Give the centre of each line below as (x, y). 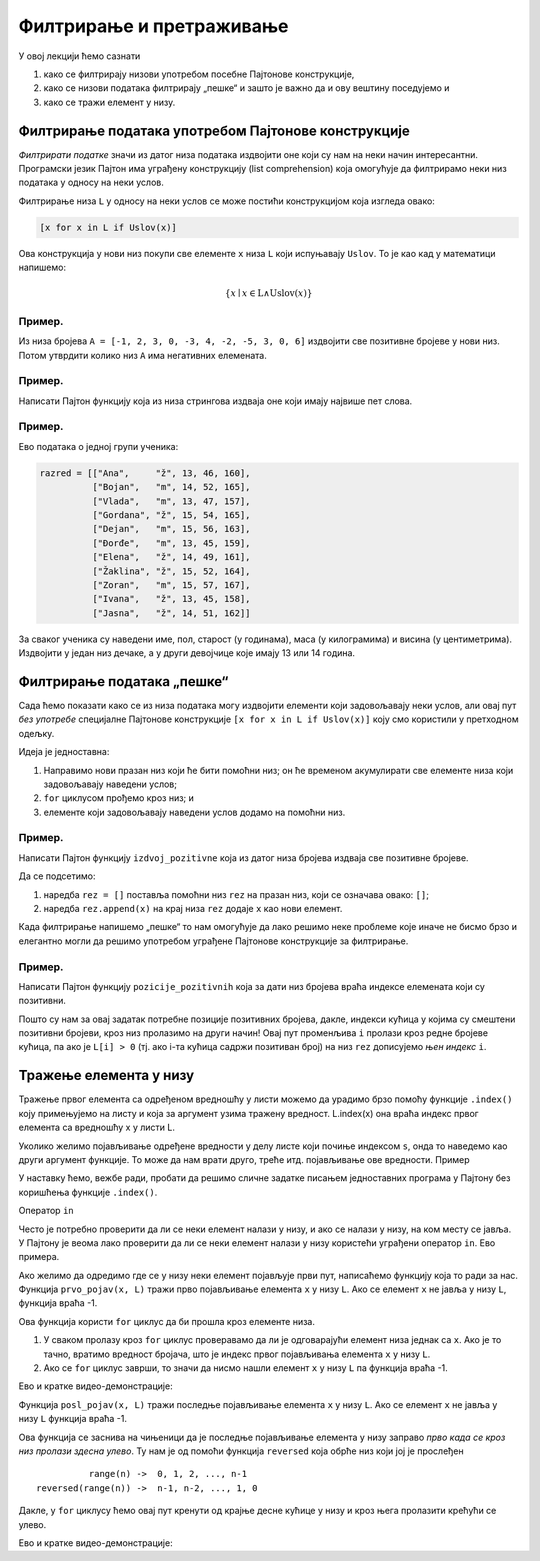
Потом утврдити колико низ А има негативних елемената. (142, 355)
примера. (39, 1257)
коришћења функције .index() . (88, 1192)
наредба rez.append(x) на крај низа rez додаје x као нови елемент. (193, 908)
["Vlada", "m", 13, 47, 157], (171, 501)
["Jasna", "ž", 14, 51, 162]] (171, 613)
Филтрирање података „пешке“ (123, 681)
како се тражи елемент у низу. (109, 102)
